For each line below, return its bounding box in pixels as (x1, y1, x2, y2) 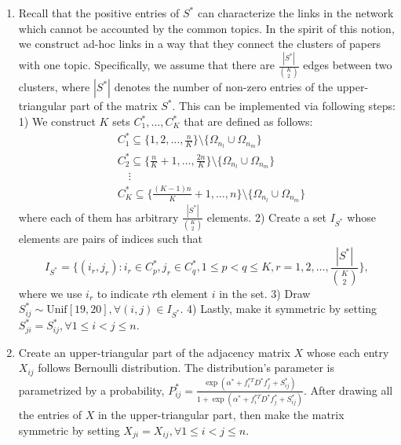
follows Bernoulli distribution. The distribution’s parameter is (38, 359, 334, 376)
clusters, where (18, 79, 90, 95)
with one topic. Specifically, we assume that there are (18, 57, 275, 73)
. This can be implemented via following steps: (172, 97, 396, 114)
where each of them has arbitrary (18, 208, 179, 225)
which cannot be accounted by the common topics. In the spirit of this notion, (18, 20, 395, 36)
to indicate (97, 285, 149, 301)
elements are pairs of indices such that (18, 230, 202, 247)
